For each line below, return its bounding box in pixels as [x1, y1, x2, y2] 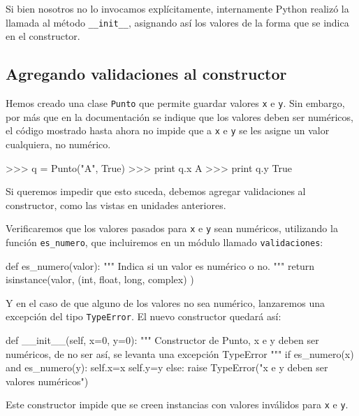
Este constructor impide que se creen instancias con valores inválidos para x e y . [6, 397, 349, 412]
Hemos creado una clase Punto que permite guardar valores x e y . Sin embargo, [6, 96, 345, 110]
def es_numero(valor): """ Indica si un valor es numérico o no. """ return [6, 258, 315, 273]
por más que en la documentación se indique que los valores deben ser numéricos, [6, 109, 353, 124]
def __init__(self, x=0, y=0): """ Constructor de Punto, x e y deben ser [6, 333, 319, 347]
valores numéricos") [6, 373, 89, 388]
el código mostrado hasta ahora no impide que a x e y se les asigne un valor [6, 123, 330, 138]
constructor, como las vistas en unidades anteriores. [6, 197, 226, 212]
